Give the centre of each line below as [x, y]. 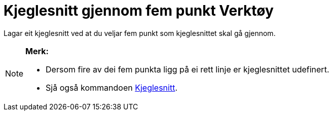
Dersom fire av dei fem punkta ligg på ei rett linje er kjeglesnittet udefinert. [188, 69]
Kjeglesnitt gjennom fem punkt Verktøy [139, 11]
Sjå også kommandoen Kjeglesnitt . [112, 87]
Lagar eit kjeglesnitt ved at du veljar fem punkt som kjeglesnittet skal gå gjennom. [140, 33]
